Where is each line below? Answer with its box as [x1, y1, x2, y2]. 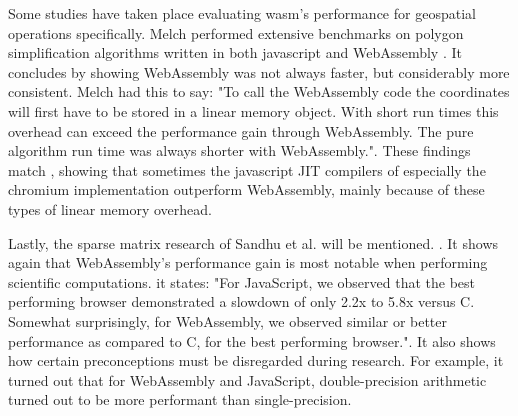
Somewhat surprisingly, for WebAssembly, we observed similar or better [8, 310, 448, 331]
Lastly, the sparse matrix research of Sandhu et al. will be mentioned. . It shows [8, 232, 499, 253]
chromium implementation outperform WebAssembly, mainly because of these [8, 179, 485, 200]
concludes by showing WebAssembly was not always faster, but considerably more [8, 61, 510, 82]
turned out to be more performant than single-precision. [8, 389, 352, 410]
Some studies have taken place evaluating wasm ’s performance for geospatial [8, 3, 476, 23]
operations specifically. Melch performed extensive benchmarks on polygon [8, 22, 464, 43]
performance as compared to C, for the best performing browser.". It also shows [8, 330, 496, 351]
